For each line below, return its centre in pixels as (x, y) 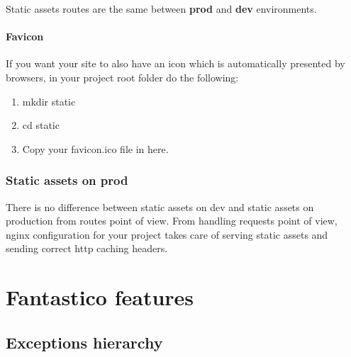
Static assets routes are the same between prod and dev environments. (161, 8)
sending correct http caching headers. (87, 248)
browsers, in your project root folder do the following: (122, 77)
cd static (41, 125)
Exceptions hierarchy (84, 342)
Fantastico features (100, 297)
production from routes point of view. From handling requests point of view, (172, 221)
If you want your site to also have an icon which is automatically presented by (175, 63)
